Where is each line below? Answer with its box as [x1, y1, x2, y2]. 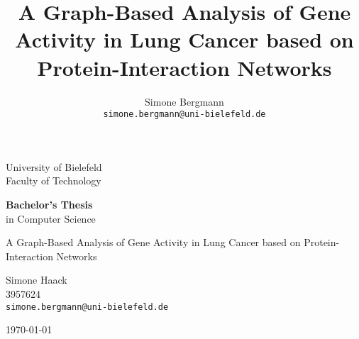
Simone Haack [6, 272, 67, 287]
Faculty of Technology [6, 173, 101, 188]
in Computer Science [6, 211, 96, 226]
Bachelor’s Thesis [6, 196, 93, 211]
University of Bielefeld [6, 159, 102, 174]
